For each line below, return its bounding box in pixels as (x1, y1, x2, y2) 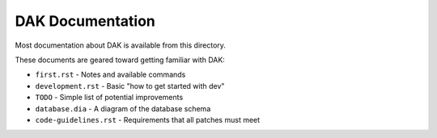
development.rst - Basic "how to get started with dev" (35, 81, 225, 90)
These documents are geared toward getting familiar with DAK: (15, 55, 226, 65)
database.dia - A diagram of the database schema (35, 103, 211, 113)
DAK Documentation (15, 12, 155, 30)
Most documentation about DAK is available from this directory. (15, 40, 227, 50)
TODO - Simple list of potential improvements (35, 93, 184, 102)
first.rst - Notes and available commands (35, 69, 186, 80)
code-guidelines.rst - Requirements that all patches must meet (35, 115, 261, 124)
